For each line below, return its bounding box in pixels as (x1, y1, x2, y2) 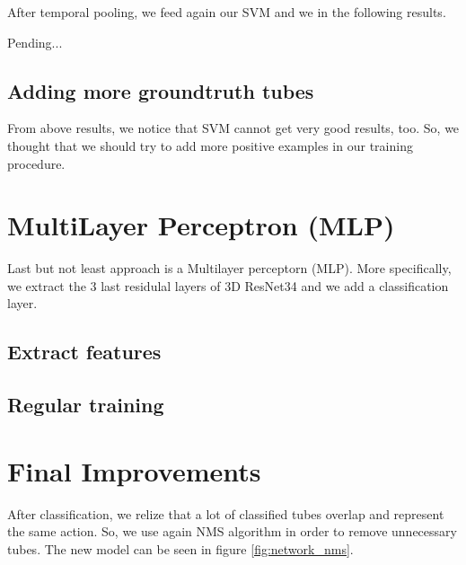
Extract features (7, 338, 162, 366)
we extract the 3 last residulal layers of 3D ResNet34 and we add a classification (7, 276, 449, 295)
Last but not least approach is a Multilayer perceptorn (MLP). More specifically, (7, 259, 452, 278)
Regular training (7, 391, 164, 419)
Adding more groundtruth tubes (7, 76, 314, 104)
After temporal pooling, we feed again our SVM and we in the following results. (7, 3, 446, 21)
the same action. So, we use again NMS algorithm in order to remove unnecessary (7, 522, 457, 541)
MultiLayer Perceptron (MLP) (7, 207, 395, 243)
